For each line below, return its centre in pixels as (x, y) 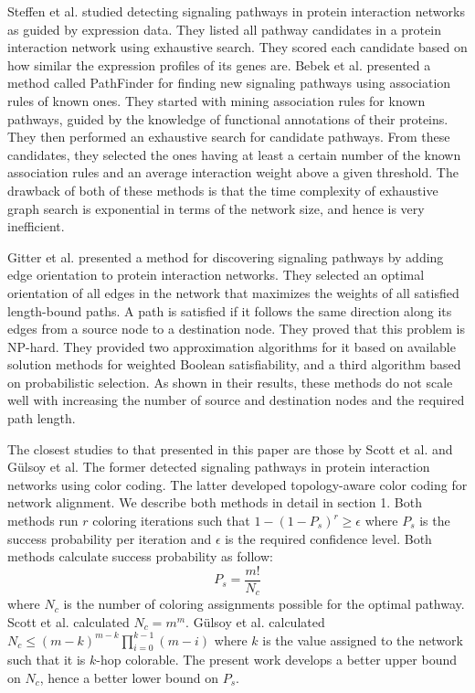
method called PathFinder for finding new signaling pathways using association (229, 83)
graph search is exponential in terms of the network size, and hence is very (216, 208)
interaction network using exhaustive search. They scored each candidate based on (237, 47)
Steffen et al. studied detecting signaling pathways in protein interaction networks (236, 11)
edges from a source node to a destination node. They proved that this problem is (237, 329)
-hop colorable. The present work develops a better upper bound (276, 660)
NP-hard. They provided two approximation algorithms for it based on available (232, 346)
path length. (42, 418)
